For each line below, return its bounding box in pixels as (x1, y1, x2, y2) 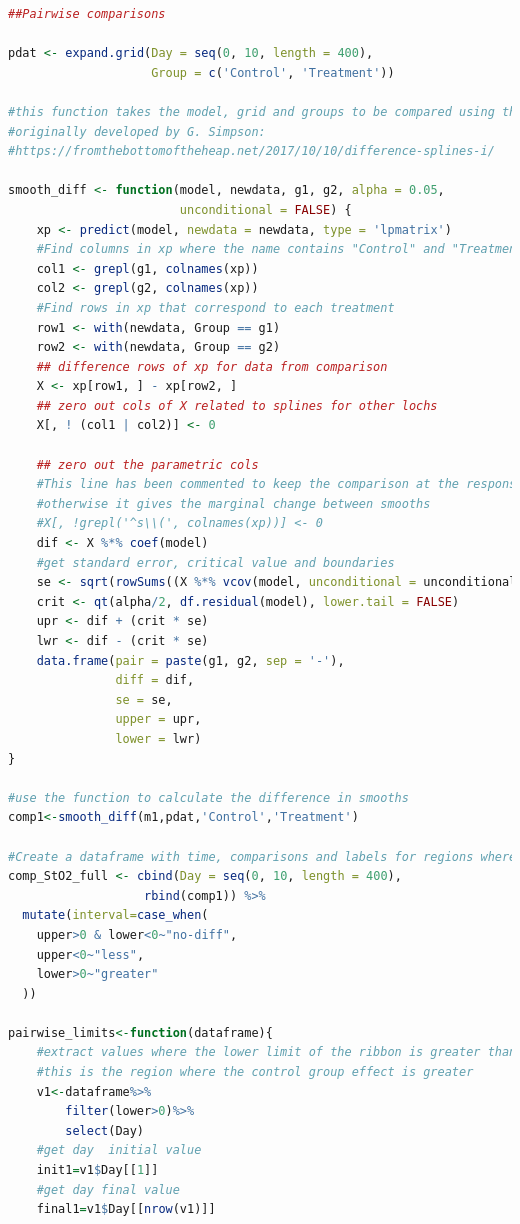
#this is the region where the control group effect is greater (36, 1065, 474, 1080)
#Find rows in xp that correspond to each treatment (36, 300, 395, 315)
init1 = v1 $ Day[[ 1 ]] (36, 1163, 159, 1178)
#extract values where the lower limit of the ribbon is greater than (36, 1045, 517, 1060)
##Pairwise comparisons (8, 7, 166, 21)
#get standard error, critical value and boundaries (36, 555, 395, 570)
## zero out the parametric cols (36, 457, 259, 472)
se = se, (115, 692, 173, 707)
